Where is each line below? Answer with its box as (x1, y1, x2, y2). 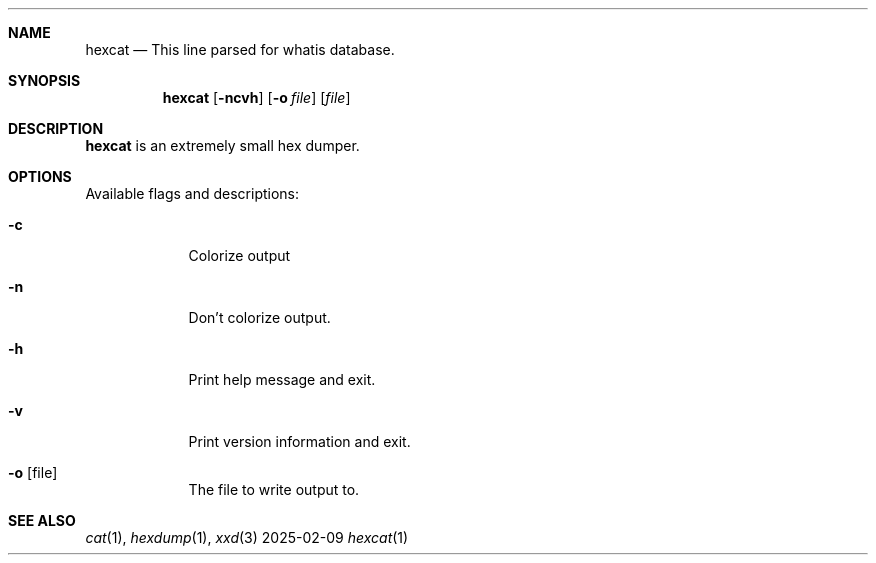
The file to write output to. (188, 481, 360, 498)
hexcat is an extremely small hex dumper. (85, 137, 360, 154)
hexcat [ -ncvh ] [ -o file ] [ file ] (162, 89, 351, 106)
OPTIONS (8, 168, 72, 185)
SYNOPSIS (8, 72, 81, 89)
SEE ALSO (8, 512, 76, 529)
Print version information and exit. (188, 433, 411, 450)
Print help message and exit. (188, 371, 376, 388)
